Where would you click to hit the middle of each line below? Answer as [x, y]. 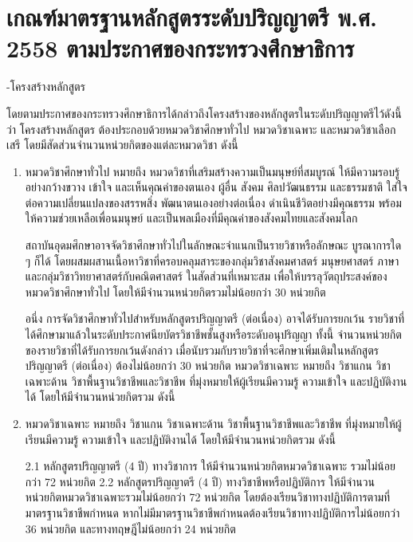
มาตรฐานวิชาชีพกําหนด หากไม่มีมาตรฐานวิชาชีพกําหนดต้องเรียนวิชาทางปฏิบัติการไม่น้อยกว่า [212, 512]
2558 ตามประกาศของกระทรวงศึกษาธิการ [181, 48]
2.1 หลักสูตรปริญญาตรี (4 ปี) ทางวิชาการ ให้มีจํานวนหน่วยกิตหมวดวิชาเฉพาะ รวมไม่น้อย [210, 466]
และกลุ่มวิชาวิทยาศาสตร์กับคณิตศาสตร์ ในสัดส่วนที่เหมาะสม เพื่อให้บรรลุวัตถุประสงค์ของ [206, 276]
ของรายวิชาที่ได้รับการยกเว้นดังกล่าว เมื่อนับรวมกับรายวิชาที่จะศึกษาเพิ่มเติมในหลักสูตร [202, 350]
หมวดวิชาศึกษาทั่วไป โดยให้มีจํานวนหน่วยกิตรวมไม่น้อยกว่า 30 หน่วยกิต [175, 291]
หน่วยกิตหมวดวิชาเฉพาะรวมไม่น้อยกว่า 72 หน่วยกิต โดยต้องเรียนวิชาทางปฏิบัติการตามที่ [208, 497]
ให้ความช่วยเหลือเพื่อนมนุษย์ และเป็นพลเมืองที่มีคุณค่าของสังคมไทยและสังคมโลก [191, 218]
